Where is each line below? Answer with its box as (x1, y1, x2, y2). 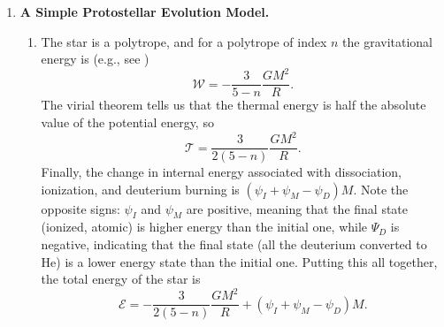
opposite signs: (41, 199, 120, 217)
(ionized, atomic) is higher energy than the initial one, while (41, 217, 368, 236)
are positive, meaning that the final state (186, 199, 409, 217)
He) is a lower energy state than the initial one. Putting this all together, (41, 252, 438, 270)
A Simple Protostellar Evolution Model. (19, 3, 270, 20)
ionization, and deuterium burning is (41, 179, 240, 198)
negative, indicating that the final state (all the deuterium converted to (41, 235, 427, 254)
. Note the (353, 179, 409, 198)
